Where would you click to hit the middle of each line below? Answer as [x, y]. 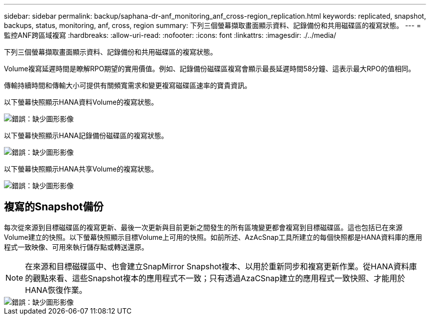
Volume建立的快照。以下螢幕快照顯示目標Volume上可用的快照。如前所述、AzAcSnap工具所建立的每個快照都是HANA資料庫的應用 [213, 237]
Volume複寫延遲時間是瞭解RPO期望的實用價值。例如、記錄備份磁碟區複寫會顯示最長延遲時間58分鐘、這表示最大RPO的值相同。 [210, 69]
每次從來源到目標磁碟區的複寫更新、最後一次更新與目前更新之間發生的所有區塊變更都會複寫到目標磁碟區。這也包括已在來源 [203, 227]
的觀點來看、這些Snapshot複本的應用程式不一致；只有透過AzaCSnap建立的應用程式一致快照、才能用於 [215, 278]
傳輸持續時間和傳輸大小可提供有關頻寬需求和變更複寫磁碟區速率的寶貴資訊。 [128, 85]
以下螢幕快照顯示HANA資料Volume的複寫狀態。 [81, 102]
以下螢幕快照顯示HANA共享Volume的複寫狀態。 [81, 169]
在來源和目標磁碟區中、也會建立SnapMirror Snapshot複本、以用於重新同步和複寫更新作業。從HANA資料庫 [221, 266]
